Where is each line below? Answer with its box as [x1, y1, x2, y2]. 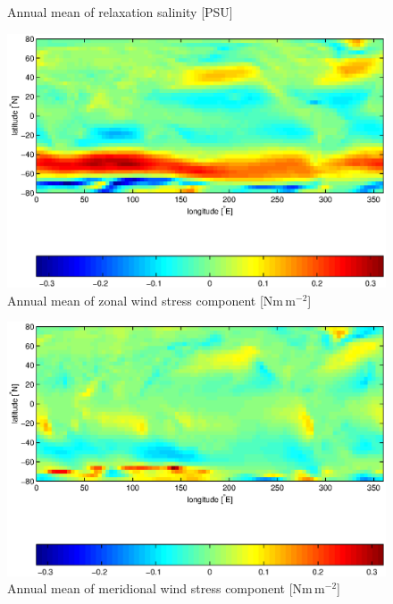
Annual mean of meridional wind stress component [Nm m [7, 579, 325, 598]
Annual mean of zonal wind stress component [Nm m [7, 290, 297, 309]
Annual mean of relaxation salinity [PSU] [7, 3, 233, 21]
